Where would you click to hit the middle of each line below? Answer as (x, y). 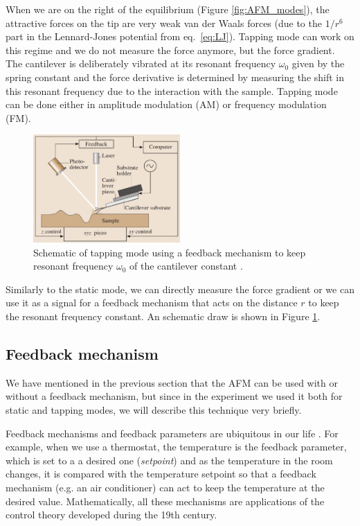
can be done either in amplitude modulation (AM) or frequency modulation (166, 104)
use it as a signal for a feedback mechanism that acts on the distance (152, 303)
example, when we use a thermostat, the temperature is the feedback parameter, (176, 447)
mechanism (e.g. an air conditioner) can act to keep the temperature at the (165, 487)
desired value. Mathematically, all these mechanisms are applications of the (165, 501)
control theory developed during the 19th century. (111, 515)
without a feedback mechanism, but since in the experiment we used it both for (174, 396)
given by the (318, 63)
